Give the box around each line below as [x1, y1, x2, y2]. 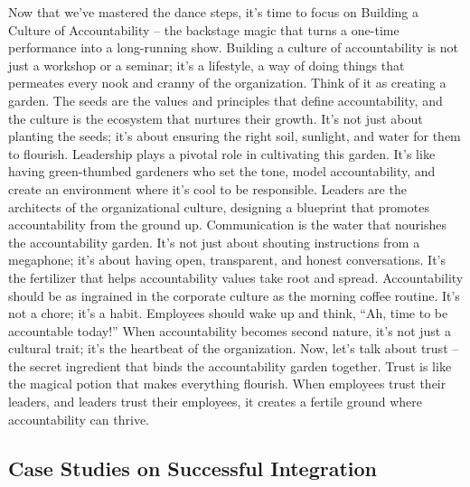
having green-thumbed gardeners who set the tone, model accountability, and [8, 162, 436, 181]
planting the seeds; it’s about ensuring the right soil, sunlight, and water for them [8, 126, 461, 145]
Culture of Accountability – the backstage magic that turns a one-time [8, 20, 399, 39]
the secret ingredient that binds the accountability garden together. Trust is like [8, 356, 452, 375]
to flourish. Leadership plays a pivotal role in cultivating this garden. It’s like [8, 144, 436, 163]
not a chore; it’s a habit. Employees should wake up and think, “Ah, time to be [8, 304, 448, 323]
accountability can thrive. [8, 409, 150, 428]
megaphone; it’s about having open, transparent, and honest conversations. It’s [8, 250, 446, 269]
